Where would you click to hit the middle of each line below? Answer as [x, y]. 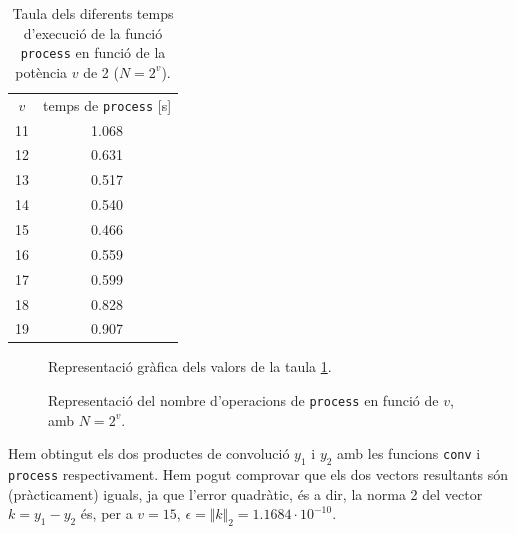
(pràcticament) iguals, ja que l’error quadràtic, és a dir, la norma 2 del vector [245, 493]
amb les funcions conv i [409, 453]
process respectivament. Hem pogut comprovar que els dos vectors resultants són [258, 474]
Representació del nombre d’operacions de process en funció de [243, 400]
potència [41, 71]
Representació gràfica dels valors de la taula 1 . [190, 366]
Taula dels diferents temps [93, 13]
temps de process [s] [107, 104]
